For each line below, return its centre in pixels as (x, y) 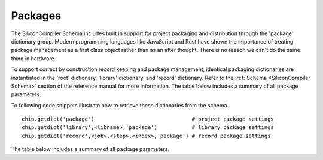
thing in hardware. (33, 58)
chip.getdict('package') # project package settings (148, 119)
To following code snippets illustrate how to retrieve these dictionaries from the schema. (120, 105)
